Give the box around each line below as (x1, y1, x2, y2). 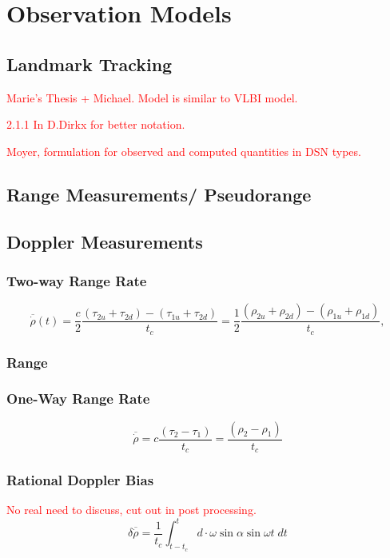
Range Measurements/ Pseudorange (6, 181, 312, 206)
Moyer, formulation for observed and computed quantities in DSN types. (6, 142, 361, 159)
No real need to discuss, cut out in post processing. (6, 501, 257, 518)
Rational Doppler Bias (6, 470, 154, 490)
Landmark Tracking (6, 51, 173, 76)
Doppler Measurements (6, 229, 203, 253)
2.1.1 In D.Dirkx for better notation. (6, 116, 185, 133)
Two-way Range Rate (6, 270, 147, 290)
